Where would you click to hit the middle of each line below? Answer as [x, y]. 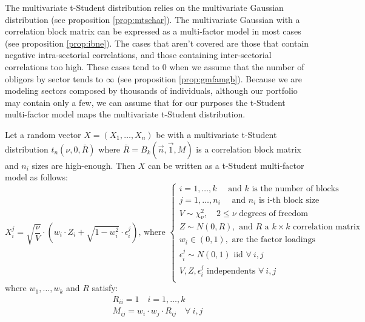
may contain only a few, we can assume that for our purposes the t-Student [145, 102]
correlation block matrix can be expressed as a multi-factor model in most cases [153, 31]
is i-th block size [289, 201]
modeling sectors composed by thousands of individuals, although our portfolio [151, 90]
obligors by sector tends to [54, 78]
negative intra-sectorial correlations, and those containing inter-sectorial [138, 55]
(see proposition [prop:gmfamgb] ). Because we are [210, 78]
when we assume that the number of [237, 66]
